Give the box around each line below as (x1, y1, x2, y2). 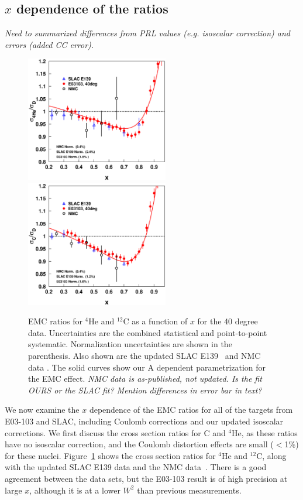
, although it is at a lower (29, 484, 120, 496)
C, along (256, 449, 287, 461)
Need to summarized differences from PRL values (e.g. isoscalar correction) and (5, 27, 290, 39)
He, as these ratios (232, 426, 298, 439)
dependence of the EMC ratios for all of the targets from (89, 403, 293, 416)
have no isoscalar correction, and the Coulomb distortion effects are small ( (5, 438, 274, 450)
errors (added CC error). (5, 38, 94, 50)
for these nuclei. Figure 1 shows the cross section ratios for (5, 449, 216, 461)
